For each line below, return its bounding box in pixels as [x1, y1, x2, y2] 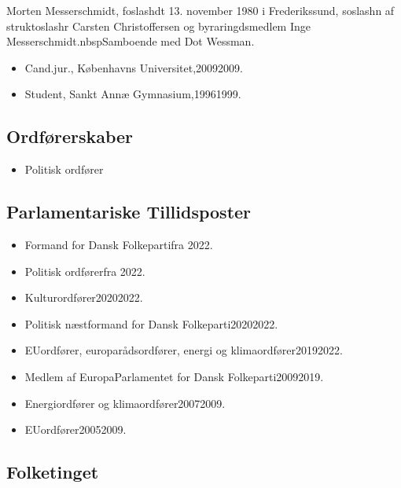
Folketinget [6, 460, 99, 484]
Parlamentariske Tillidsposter [6, 200, 252, 224]
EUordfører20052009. [24, 421, 127, 438]
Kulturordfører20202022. [24, 289, 143, 306]
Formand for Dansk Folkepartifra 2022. [24, 236, 213, 252]
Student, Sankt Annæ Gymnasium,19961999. [24, 86, 241, 102]
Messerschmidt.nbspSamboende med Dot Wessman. [6, 33, 255, 50]
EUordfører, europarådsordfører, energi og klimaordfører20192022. [24, 342, 343, 358]
